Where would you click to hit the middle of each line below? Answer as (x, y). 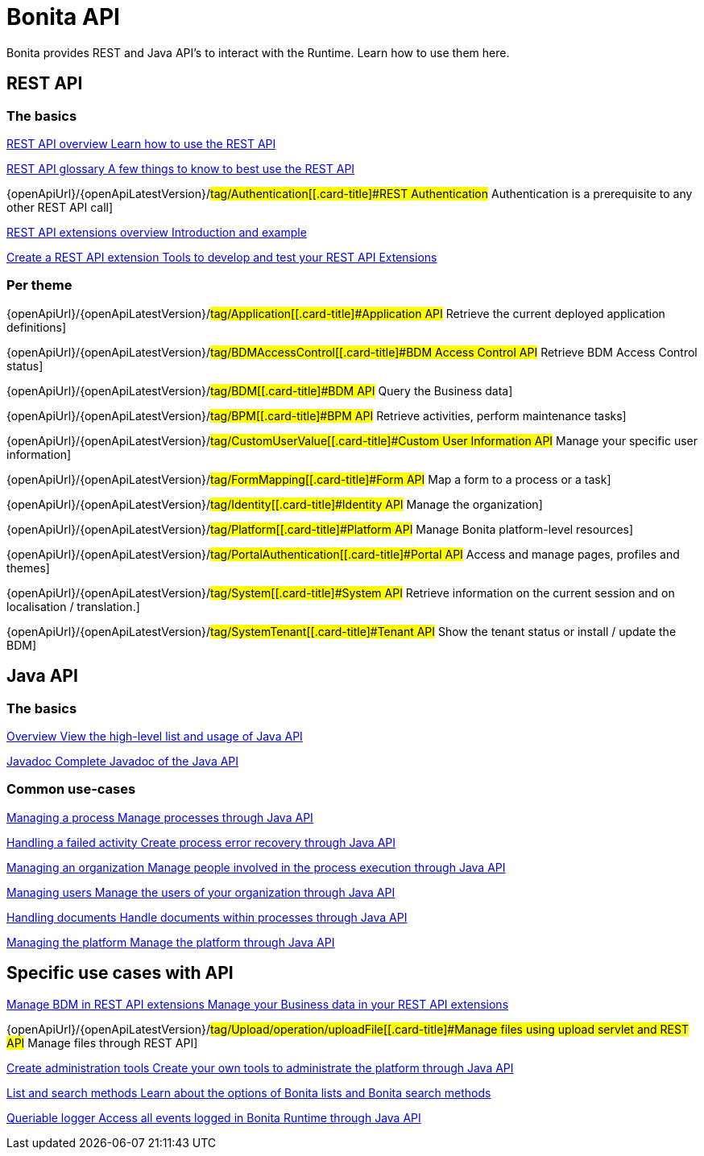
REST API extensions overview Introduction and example (157, 232)
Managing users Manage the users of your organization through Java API (201, 892)
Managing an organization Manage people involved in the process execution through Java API (256, 867)
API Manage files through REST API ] (102, 1042)
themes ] (28, 568)
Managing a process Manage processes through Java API (160, 817)
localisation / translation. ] (73, 606)
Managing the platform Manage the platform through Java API (171, 942)
